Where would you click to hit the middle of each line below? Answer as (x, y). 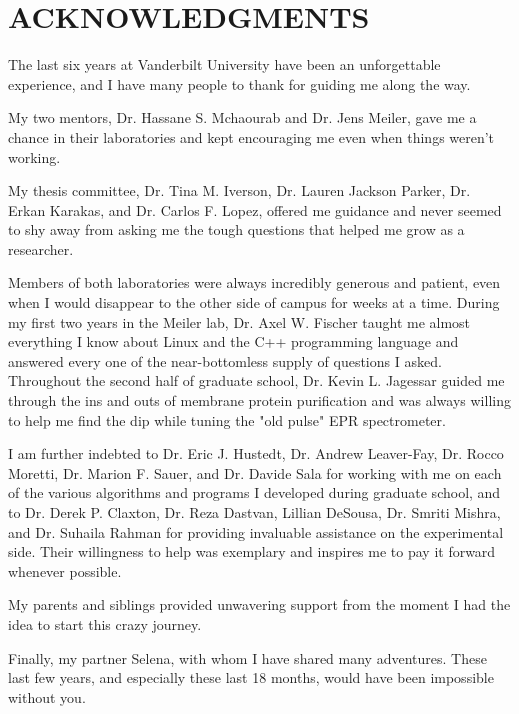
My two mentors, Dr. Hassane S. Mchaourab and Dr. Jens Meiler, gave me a (242, 117)
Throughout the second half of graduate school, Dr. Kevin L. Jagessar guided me (256, 380)
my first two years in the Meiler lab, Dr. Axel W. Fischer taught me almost (239, 321)
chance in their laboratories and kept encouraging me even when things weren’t (251, 136)
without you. (47, 696)
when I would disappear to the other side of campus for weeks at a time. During (254, 302)
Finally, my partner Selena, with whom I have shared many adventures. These (247, 657)
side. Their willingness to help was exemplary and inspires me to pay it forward (252, 551)
